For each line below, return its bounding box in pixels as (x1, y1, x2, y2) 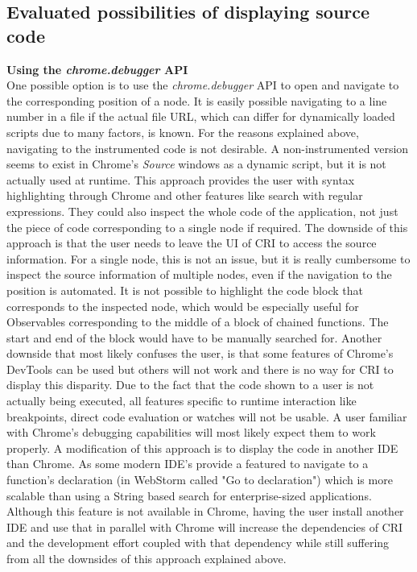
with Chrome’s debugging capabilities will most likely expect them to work (6, 424, 376, 441)
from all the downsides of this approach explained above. (6, 550, 287, 566)
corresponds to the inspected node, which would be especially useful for (6, 297, 359, 314)
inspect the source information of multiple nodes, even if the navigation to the (6, 266, 392, 283)
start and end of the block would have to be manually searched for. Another (6, 329, 382, 346)
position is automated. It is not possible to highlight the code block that (6, 281, 363, 298)
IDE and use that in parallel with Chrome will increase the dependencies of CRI (6, 518, 403, 535)
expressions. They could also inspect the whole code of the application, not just (6, 202, 398, 219)
